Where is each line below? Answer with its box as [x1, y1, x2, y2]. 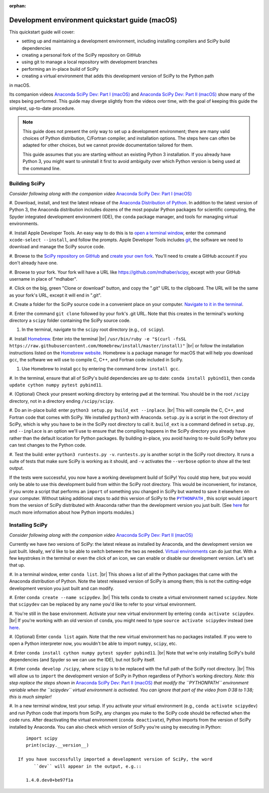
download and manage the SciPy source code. [9, 244, 105, 250]
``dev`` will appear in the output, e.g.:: [33, 763, 142, 769]
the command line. [22, 165, 61, 171]
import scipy [25, 736, 58, 741]
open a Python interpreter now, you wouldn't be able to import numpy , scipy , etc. [9, 640, 177, 646]
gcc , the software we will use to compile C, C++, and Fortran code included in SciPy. [9, 356, 184, 362]
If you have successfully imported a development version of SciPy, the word [18, 757, 213, 762]
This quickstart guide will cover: [9, 29, 75, 35]
